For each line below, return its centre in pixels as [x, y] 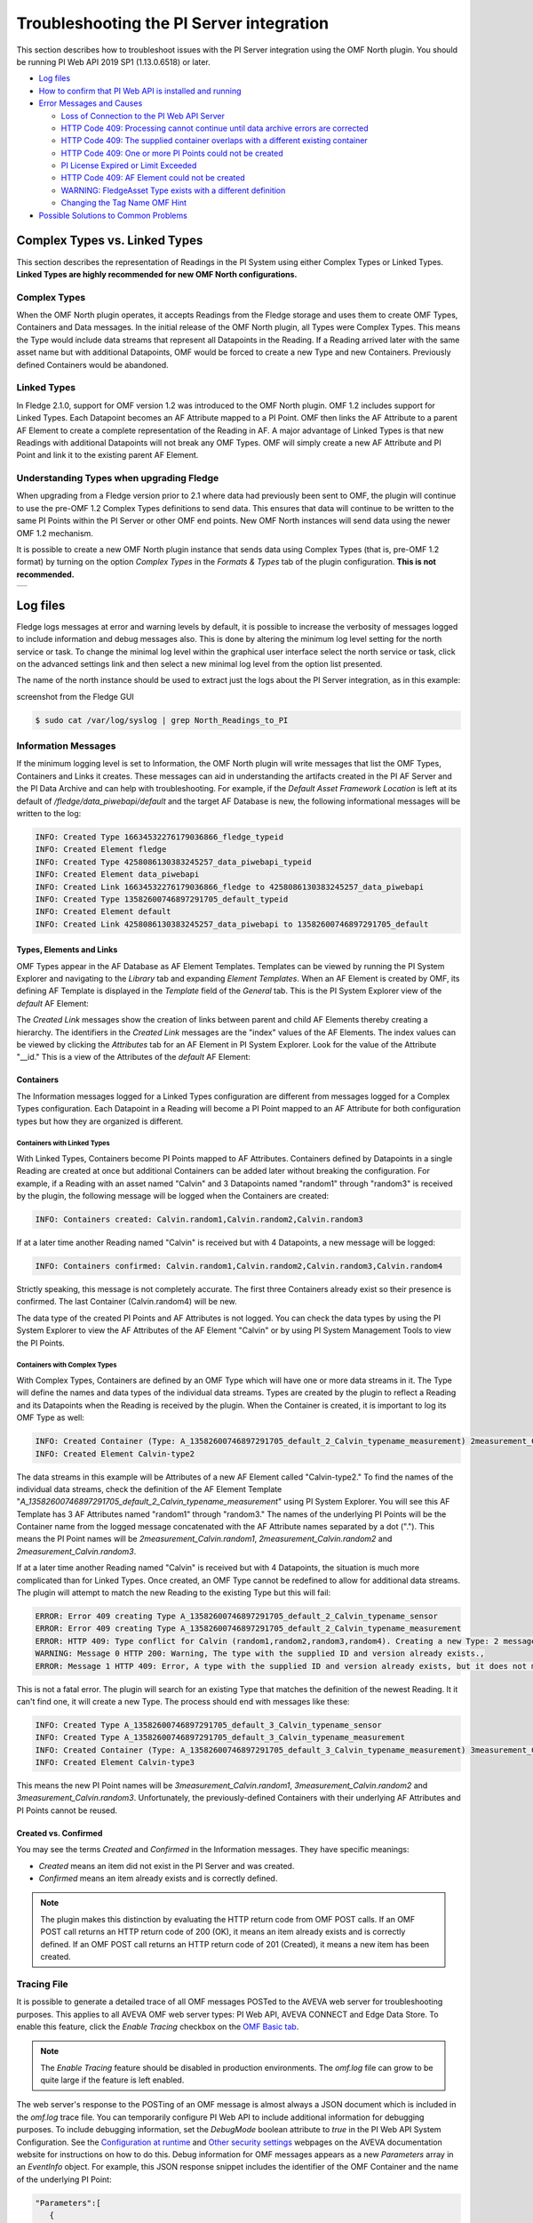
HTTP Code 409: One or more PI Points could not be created [172, 153]
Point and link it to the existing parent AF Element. [107, 455]
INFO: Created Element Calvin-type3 [115, 1762]
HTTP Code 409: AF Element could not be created [153, 178]
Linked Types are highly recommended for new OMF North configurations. [157, 274]
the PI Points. [41, 1343]
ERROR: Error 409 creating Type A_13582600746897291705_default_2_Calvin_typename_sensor [237, 1617]
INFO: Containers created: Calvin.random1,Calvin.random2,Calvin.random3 [199, 1220]
